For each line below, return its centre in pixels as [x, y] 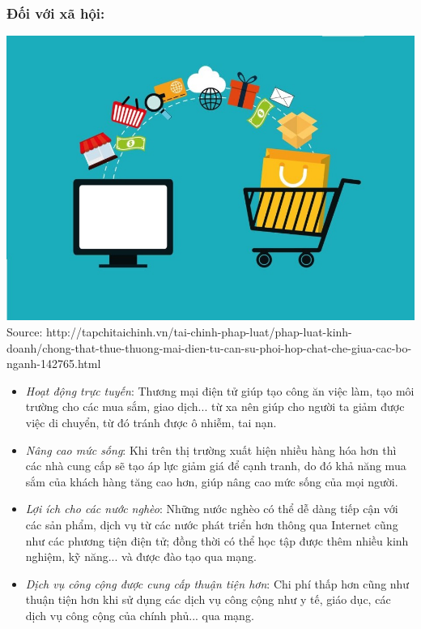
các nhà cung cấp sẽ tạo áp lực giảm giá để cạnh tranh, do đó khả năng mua [216, 466]
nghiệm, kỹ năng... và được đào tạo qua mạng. [141, 556]
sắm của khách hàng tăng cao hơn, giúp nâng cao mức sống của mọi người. [212, 481]
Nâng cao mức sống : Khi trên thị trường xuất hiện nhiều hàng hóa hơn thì [211, 449]
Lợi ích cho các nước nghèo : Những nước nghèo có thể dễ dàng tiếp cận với [212, 509]
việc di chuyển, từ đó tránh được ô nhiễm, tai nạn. [151, 422]
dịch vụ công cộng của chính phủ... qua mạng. [140, 615]
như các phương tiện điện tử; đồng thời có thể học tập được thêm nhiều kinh [217, 540]
